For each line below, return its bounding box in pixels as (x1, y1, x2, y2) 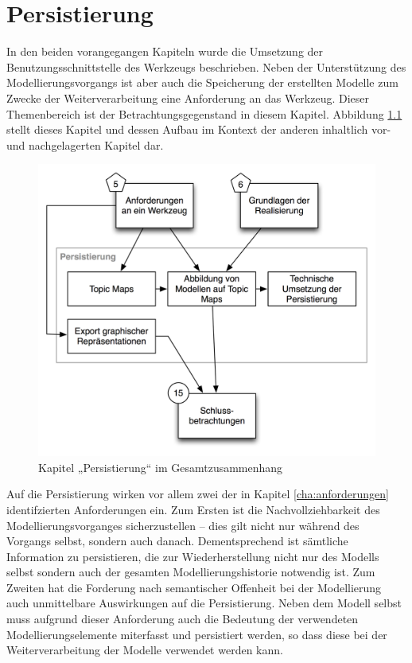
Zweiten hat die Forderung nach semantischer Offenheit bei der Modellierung (6, 579, 382, 595)
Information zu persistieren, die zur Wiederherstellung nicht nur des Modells (6, 548, 379, 564)
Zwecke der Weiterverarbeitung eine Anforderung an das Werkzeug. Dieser (6, 89, 370, 106)
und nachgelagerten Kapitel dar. (6, 136, 164, 153)
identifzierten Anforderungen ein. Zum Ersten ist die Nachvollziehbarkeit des (6, 501, 380, 517)
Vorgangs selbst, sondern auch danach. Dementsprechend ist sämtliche (6, 532, 348, 549)
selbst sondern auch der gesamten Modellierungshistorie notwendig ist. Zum (6, 564, 375, 580)
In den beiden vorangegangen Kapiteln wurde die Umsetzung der (6, 43, 324, 60)
